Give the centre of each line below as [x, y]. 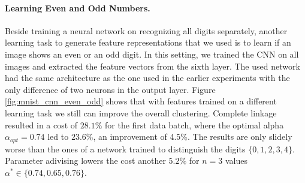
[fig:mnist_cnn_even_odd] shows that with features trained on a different [141, 101]
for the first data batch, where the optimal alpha [194, 124]
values [236, 160]
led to [58, 136]
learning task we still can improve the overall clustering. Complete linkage [141, 112]
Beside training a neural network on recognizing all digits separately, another [146, 30]
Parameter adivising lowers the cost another [85, 160]
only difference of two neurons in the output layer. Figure [110, 89]
